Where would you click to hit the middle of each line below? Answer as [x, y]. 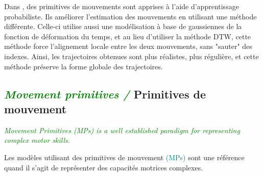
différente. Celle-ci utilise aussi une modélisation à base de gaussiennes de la [123, 26]
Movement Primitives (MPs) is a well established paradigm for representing [122, 130]
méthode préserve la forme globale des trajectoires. [83, 66]
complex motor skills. [37, 140]
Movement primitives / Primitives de [105, 94]
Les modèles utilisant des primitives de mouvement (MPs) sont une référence [124, 157]
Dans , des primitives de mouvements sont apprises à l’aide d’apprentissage [122, 6]
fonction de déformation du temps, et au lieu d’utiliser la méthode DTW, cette [128, 36]
